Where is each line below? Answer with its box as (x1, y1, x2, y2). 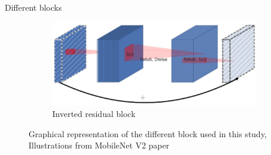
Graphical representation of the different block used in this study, (29, 127, 267, 140)
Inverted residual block (52, 107, 135, 120)
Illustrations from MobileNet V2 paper (29, 139, 169, 151)
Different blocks (5, 1, 62, 13)
